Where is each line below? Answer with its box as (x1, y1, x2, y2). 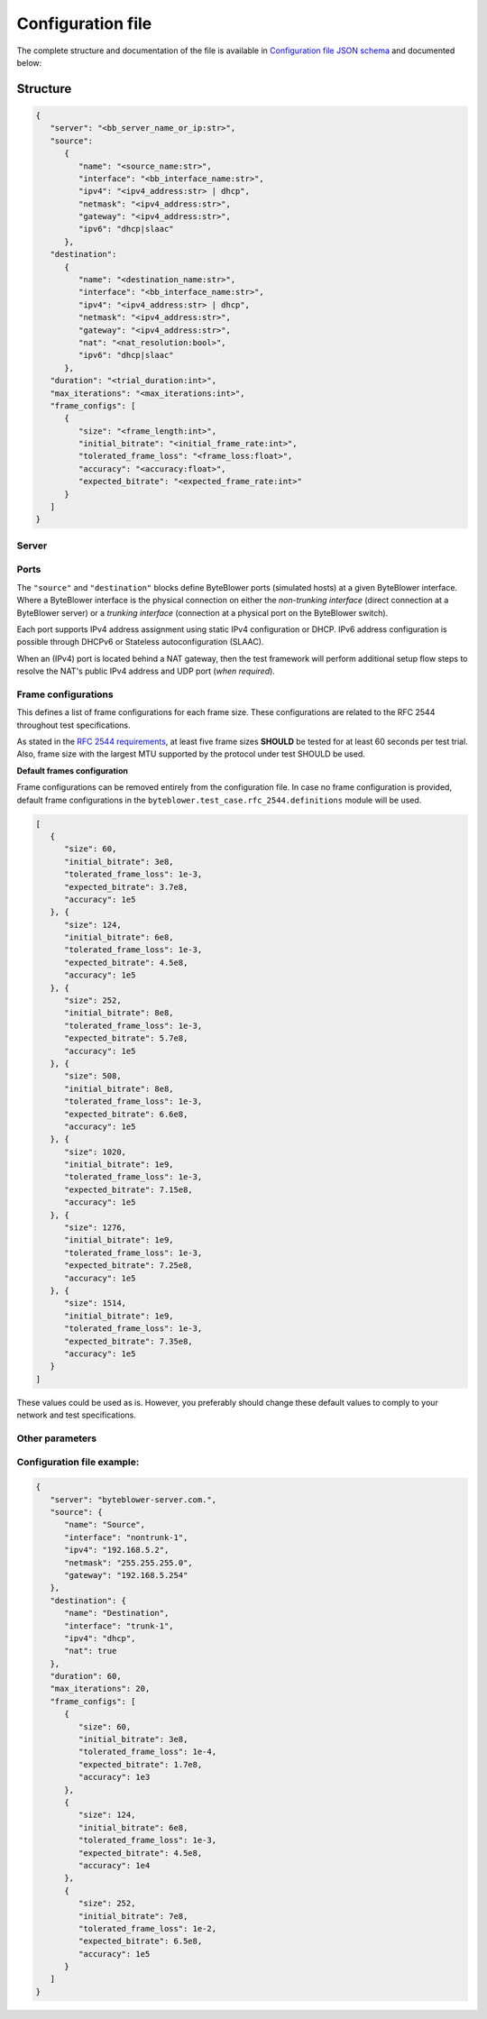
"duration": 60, (50, 1671, 122, 1682)
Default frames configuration (16, 765, 128, 775)
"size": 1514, (64, 1299, 126, 1308)
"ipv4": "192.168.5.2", (64, 1545, 170, 1556)
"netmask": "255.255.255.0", (64, 1557, 193, 1568)
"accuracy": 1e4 (78, 1860, 151, 1870)
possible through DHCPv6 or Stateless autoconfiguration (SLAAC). (16, 637, 264, 647)
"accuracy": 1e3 (78, 1772, 151, 1783)
